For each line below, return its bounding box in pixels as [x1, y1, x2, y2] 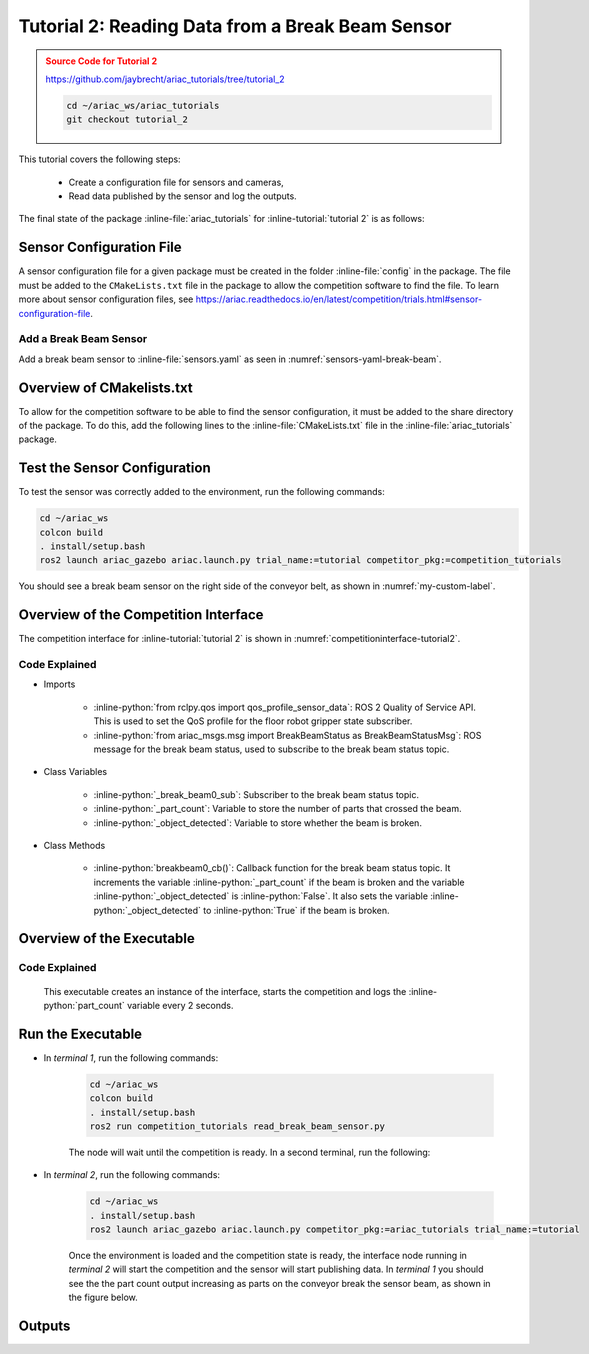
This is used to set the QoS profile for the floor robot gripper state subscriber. [93, 715, 413, 727]
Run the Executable [18, 1025, 143, 1042]
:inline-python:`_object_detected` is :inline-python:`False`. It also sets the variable [93, 890, 429, 902]
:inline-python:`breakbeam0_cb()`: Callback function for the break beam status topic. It [93, 862, 451, 874]
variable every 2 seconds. [126, 999, 234, 1011]
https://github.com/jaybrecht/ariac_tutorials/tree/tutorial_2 [45, 73, 285, 85]
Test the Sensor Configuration [18, 460, 211, 477]
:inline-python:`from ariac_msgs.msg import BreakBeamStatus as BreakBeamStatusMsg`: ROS [93, 729, 482, 741]
